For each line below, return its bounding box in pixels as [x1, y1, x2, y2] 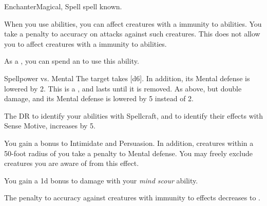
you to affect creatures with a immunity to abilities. [4, 38, 167, 49]
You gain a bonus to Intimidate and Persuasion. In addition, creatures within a [4, 137, 254, 148]
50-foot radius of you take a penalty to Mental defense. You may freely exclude [4, 147, 253, 158]
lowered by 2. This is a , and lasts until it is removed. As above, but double [4, 83, 242, 93]
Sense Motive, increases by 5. [4, 120, 96, 131]
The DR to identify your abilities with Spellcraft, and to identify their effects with [4, 110, 263, 121]
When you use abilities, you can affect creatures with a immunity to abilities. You [4, 18, 262, 29]
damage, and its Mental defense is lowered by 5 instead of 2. [4, 93, 194, 104]
